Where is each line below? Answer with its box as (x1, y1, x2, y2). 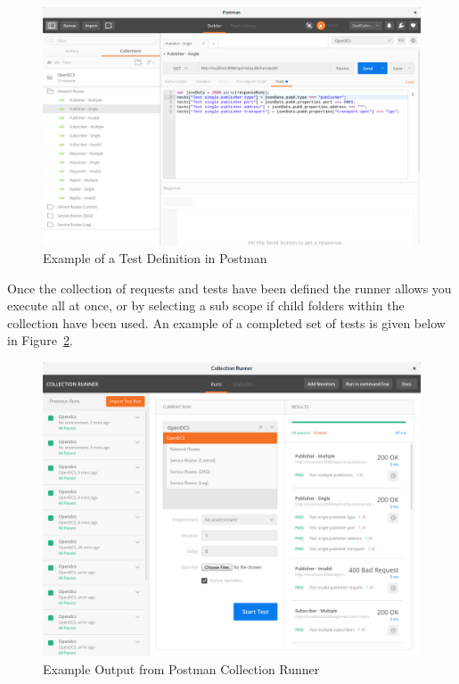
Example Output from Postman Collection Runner (43, 660, 320, 679)
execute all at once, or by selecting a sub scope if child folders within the (7, 296, 405, 315)
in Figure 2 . (7, 331, 73, 350)
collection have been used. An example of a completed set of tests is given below (7, 313, 446, 332)
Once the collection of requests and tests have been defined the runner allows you (7, 278, 452, 297)
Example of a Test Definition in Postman (43, 249, 267, 268)
